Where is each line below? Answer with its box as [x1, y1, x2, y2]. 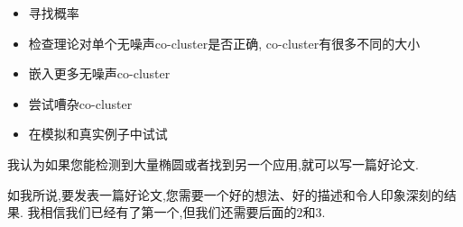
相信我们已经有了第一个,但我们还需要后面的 [40, 203, 297, 222]
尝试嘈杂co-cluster [28, 94, 133, 113]
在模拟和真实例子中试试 [28, 124, 168, 143]
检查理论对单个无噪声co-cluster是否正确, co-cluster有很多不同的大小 [28, 33, 421, 52]
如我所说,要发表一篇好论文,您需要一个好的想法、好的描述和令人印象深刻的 [7, 185, 444, 204]
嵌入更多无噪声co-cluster [28, 64, 171, 83]
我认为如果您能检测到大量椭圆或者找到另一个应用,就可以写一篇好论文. [7, 154, 419, 173]
